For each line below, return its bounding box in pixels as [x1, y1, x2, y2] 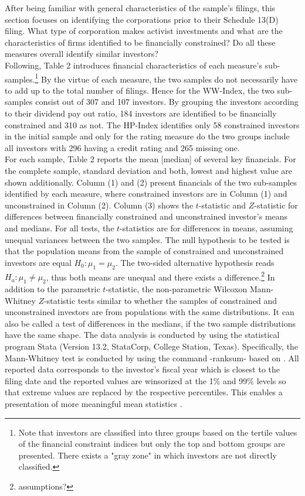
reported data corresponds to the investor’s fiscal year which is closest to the [5, 363, 280, 375]
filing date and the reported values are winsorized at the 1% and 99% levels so [5, 374, 286, 386]
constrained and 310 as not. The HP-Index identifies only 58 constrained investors [5, 118, 300, 131]
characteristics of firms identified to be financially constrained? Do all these [5, 36, 276, 48]
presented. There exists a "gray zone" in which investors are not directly [18, 449, 277, 461]
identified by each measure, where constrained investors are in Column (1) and [5, 187, 287, 200]
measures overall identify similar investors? [5, 47, 158, 60]
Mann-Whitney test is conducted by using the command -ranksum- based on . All [5, 351, 299, 364]
